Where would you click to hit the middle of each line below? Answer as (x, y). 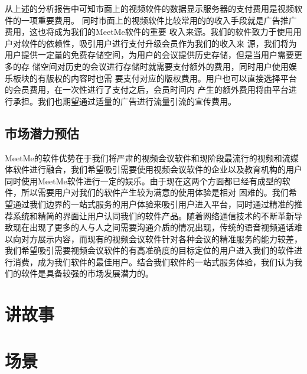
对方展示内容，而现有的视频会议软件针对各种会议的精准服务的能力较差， (161, 238)
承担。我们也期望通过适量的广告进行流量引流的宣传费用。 (124, 101)
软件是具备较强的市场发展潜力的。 (87, 273)
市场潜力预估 (42, 133)
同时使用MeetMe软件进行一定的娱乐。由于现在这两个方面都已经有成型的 (143, 181)
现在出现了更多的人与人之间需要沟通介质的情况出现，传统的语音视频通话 (153, 227)
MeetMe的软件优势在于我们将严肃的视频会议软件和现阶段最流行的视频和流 (148, 157)
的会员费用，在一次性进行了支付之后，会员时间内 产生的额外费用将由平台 (147, 90)
